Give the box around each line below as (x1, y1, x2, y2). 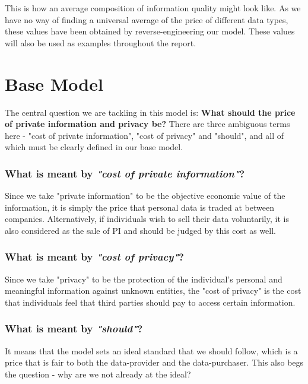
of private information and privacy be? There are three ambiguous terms (5, 118, 290, 130)
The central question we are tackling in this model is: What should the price (5, 106, 296, 118)
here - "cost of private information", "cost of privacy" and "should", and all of (5, 129, 284, 141)
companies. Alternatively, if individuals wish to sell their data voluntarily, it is (5, 212, 289, 225)
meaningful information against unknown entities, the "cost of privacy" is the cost (5, 284, 301, 297)
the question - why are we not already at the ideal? (5, 367, 191, 380)
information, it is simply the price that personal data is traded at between (5, 201, 274, 213)
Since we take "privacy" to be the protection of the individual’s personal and (5, 272, 282, 285)
